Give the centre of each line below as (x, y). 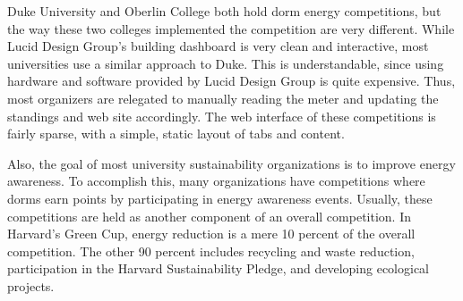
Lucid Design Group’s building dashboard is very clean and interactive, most (218, 46)
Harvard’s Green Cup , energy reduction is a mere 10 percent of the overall (211, 234)
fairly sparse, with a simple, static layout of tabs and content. (176, 134)
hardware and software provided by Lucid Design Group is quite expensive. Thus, (231, 81)
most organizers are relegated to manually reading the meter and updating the (223, 98)
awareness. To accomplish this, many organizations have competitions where (216, 181)
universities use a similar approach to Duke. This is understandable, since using (226, 63)
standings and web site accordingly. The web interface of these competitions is (222, 116)
